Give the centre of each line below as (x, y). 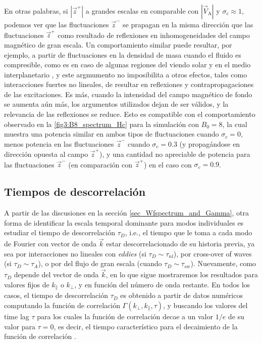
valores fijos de (27, 284)
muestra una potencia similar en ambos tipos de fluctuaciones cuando (112, 134)
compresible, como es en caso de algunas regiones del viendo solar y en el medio (127, 65)
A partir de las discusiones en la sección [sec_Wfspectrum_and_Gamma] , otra (126, 213)
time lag (17, 316)
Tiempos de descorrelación (75, 191)
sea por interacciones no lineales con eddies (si (75, 253)
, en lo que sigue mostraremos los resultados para (182, 274)
